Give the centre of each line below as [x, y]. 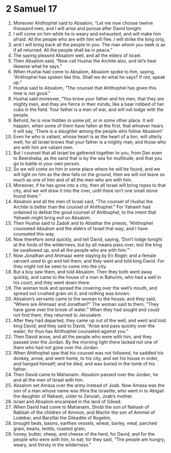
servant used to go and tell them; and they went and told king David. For [89, 261]
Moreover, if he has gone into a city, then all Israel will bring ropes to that [89, 185]
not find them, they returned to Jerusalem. [58, 315]
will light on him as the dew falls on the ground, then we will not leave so [89, 174]
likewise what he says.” [38, 66]
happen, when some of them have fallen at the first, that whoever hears [88, 126]
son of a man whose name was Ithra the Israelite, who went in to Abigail [89, 390]
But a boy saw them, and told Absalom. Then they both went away [82, 272]
